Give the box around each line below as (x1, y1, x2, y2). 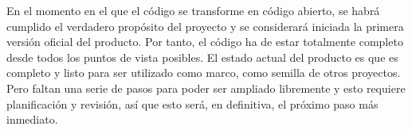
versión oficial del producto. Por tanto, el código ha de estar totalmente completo (6, 33, 403, 50)
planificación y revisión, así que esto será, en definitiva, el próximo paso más (6, 95, 379, 112)
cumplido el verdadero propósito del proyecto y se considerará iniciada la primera (6, 17, 404, 34)
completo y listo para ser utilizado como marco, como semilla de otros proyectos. (6, 64, 401, 81)
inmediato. (6, 111, 58, 128)
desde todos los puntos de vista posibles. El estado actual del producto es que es (6, 48, 398, 65)
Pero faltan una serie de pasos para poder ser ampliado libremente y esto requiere (6, 79, 406, 96)
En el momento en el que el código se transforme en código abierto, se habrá (6, 2, 380, 18)
